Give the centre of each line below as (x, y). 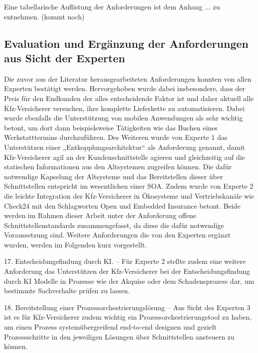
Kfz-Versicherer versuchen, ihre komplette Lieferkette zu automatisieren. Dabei (125, 108)
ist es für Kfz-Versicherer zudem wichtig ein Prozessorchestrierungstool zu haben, (128, 317)
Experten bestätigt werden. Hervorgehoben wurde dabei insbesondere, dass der (125, 88)
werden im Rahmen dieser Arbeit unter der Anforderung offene (100, 215)
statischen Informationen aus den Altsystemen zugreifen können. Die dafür (118, 167)
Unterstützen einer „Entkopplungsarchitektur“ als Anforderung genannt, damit (125, 147)
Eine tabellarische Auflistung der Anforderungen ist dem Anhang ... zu (112, 6)
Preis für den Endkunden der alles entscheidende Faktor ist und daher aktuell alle (129, 98)
